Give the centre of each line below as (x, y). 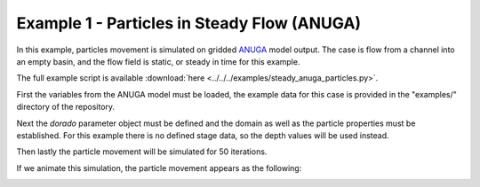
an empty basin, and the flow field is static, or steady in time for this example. (158, 61)
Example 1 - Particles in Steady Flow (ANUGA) (189, 23)
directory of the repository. (66, 107)
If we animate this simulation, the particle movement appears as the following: (159, 168)
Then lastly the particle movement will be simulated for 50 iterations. (142, 152)
